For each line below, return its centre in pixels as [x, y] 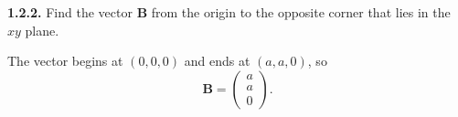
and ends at [217, 61]
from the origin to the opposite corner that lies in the [301, 12]
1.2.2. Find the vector [70, 12]
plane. [42, 30]
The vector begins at [65, 61]
